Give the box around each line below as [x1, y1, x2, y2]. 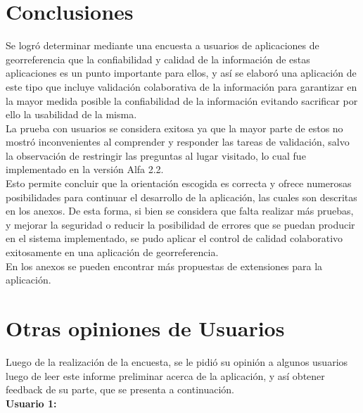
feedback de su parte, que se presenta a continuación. [6, 382, 235, 397]
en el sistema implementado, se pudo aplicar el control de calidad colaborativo [6, 231, 343, 246]
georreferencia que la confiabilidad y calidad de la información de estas [6, 51, 310, 66]
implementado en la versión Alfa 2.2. [6, 162, 164, 177]
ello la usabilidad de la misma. [6, 107, 137, 122]
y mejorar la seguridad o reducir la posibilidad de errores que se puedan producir [6, 217, 355, 231]
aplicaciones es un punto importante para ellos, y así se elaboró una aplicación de [6, 65, 357, 80]
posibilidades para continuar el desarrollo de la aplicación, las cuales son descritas [6, 189, 357, 204]
